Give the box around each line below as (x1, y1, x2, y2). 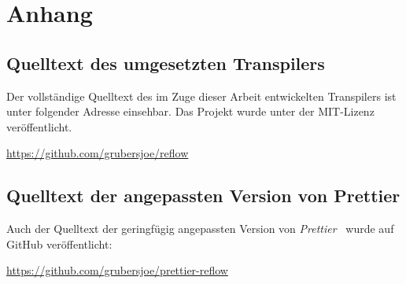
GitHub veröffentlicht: (6, 235, 113, 252)
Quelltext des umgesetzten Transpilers (6, 50, 325, 75)
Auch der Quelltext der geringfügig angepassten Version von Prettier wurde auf (6, 220, 394, 237)
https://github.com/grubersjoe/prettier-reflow (6, 262, 228, 278)
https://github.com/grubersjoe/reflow (6, 145, 189, 161)
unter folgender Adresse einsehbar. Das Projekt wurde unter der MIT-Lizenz (6, 103, 375, 120)
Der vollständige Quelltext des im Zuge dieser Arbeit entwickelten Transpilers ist (6, 87, 397, 104)
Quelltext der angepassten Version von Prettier (6, 183, 400, 208)
